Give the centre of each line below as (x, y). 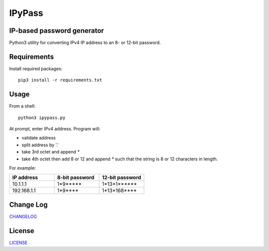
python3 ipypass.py (42, 118)
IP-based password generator (57, 31)
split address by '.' (40, 145)
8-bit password (76, 178)
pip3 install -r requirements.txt (60, 80)
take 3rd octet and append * (51, 152)
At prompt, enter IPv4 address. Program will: (55, 129)
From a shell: (22, 106)
